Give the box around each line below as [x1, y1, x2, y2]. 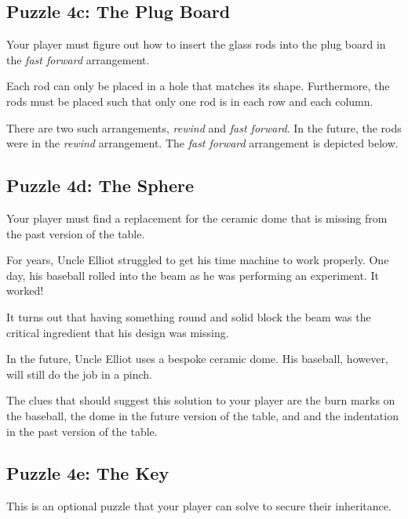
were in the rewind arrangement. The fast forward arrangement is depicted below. [6, 135, 399, 151]
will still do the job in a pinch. [6, 365, 152, 382]
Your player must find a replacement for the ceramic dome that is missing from [6, 209, 388, 226]
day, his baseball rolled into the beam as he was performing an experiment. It [6, 267, 379, 283]
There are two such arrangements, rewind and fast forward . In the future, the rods [6, 119, 402, 136]
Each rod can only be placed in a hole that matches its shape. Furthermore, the [6, 78, 390, 94]
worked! [6, 282, 44, 299]
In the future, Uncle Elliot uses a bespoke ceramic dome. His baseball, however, [6, 350, 388, 367]
